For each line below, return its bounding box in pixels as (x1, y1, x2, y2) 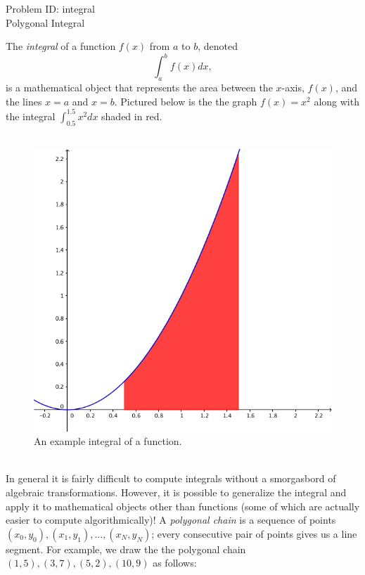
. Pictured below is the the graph (114, 93, 257, 108)
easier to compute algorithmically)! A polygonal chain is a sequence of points (6, 512, 336, 527)
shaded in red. (101, 108, 162, 123)
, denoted (198, 39, 238, 53)
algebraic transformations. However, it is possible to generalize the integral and (6, 484, 347, 499)
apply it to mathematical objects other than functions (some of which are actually (6, 498, 360, 513)
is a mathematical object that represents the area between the (6, 80, 273, 95)
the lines (6, 93, 42, 108)
